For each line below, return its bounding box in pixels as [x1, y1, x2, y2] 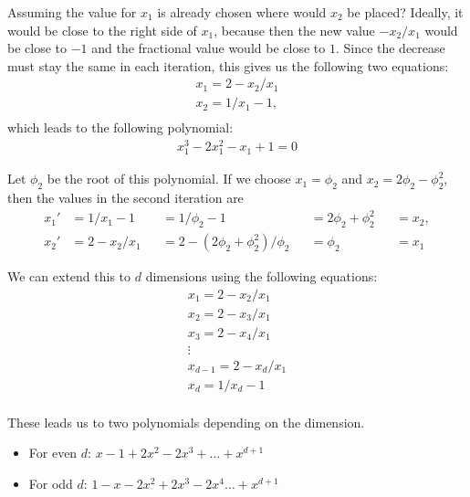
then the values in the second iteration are [7, 188, 244, 207]
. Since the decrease [335, 38, 445, 58]
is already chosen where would [157, 3, 327, 21]
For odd [28, 474, 73, 493]
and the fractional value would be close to [91, 38, 326, 58]
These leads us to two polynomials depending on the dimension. [7, 412, 365, 431]
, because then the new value [214, 20, 375, 39]
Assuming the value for [7, 3, 137, 21]
